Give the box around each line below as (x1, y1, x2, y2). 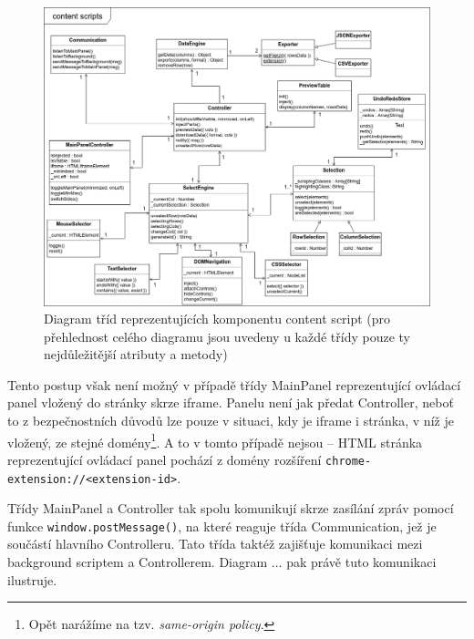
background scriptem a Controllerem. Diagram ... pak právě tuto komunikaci (7, 552, 437, 572)
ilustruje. (7, 570, 57, 589)
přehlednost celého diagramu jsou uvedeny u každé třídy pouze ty (44, 326, 411, 345)
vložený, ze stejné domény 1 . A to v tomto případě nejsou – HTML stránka (7, 429, 423, 451)
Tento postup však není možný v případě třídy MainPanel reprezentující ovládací (7, 375, 461, 394)
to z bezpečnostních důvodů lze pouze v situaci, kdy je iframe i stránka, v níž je (7, 411, 454, 430)
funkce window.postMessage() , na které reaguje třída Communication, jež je (7, 516, 437, 535)
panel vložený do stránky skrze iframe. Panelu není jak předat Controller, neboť (7, 393, 454, 412)
